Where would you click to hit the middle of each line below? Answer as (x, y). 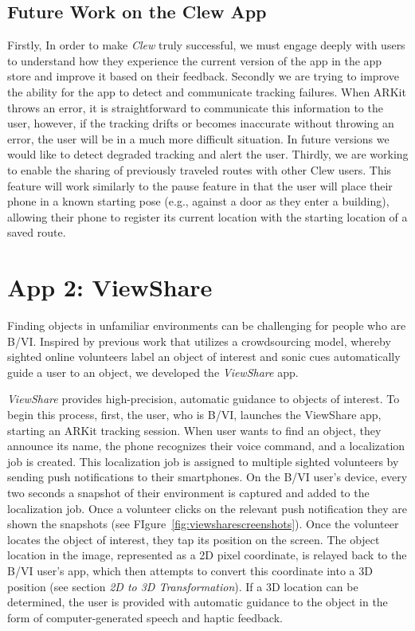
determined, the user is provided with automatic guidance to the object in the (198, 602)
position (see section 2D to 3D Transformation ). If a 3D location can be (183, 586)
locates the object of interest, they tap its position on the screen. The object (194, 539)
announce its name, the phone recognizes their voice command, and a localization (206, 446)
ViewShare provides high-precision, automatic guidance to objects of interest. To (204, 399)
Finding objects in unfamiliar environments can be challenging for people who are (207, 325)
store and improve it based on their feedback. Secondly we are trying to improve (203, 76)
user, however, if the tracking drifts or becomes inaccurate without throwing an (201, 123)
